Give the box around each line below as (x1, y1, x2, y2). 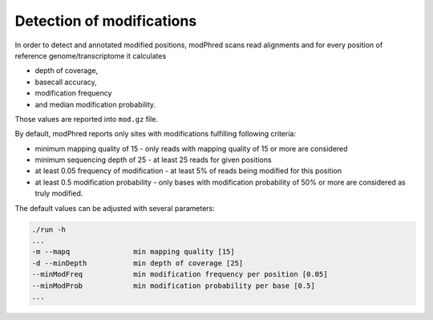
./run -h (31, 225, 67, 234)
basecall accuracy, (34, 77, 98, 87)
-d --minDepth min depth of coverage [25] (31, 258, 244, 268)
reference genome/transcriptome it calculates (14, 51, 167, 60)
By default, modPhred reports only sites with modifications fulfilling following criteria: (14, 129, 297, 139)
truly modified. (34, 188, 83, 198)
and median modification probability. (34, 99, 156, 109)
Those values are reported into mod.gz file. (14, 114, 158, 124)
